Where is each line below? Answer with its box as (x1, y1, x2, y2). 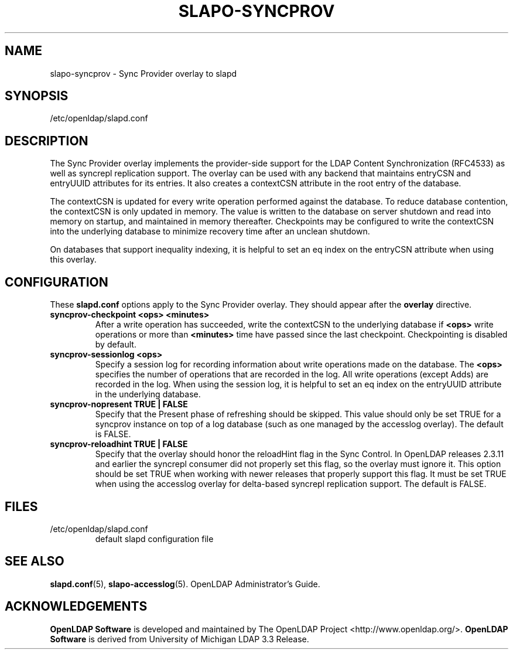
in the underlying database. (95, 389, 201, 400)
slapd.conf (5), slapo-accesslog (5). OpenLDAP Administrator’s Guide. (50, 578, 320, 589)
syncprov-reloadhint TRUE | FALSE (50, 439, 188, 449)
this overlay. (50, 254, 97, 265)
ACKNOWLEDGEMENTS (5, 599, 148, 614)
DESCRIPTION (5, 133, 88, 148)
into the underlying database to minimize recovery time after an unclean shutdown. (50, 226, 370, 237)
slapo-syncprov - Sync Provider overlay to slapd (50, 68, 237, 79)
